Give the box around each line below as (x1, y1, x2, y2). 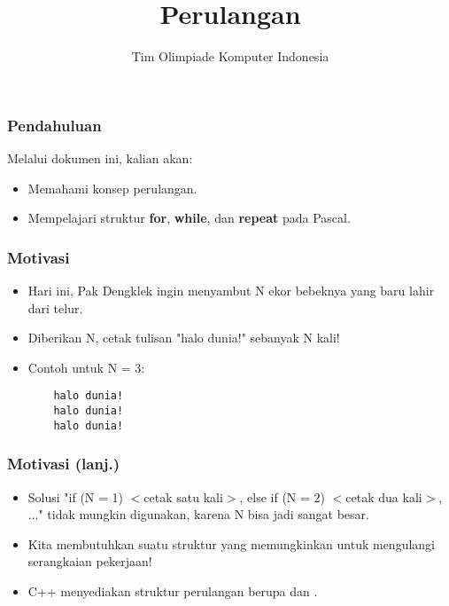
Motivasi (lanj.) (7, 453, 120, 475)
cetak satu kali (143, 487, 223, 506)
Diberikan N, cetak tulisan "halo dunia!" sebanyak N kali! (27, 328, 340, 347)
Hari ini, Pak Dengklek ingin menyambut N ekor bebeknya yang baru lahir (27, 281, 435, 300)
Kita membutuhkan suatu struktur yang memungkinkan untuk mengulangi (27, 534, 435, 553)
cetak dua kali (345, 487, 422, 506)
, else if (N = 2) (239, 487, 326, 506)
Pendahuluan (7, 114, 102, 136)
